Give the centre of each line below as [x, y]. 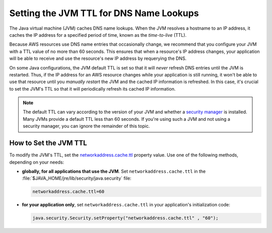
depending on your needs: [37, 162]
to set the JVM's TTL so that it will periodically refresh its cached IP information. [92, 89]
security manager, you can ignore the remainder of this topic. [86, 126]
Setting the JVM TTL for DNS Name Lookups [104, 13]
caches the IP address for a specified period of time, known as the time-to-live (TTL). [98, 35]
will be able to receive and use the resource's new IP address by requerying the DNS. [98, 58]
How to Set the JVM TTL [48, 143]
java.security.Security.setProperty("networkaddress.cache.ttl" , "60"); [125, 218]
